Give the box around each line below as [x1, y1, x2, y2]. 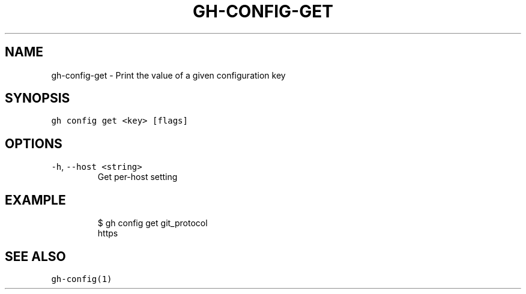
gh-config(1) [51, 274, 112, 284]
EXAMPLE [5, 192, 66, 208]
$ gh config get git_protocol [97, 218, 208, 229]
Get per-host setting [97, 172, 178, 182]
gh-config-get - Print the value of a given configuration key [51, 70, 286, 80]
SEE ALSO [5, 248, 66, 264]
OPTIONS [5, 136, 62, 151]
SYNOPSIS [5, 91, 70, 106]
